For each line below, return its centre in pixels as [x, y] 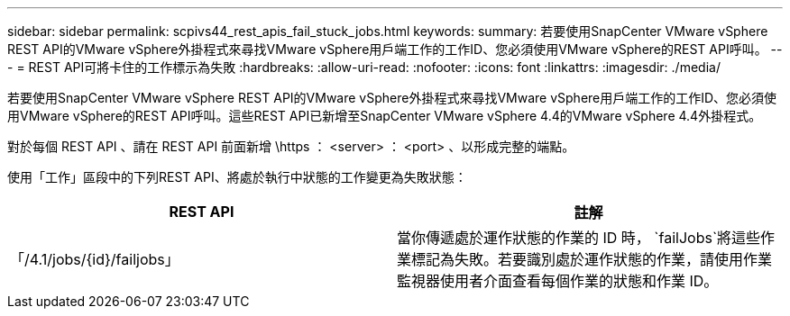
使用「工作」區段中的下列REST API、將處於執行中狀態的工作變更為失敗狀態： [237, 177]
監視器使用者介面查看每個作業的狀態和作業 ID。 [558, 281]
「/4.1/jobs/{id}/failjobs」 [95, 259]
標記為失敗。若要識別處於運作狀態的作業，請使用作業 [592, 259]
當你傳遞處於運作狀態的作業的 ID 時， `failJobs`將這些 [579, 238]
